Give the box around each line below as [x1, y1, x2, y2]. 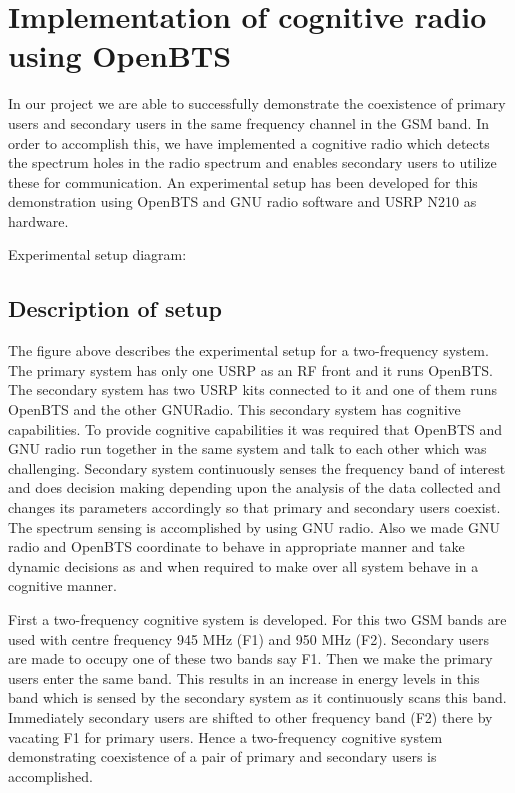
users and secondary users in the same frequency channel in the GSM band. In [8, 112, 489, 133]
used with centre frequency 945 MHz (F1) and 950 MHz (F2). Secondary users [8, 628, 490, 649]
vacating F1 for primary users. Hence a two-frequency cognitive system [8, 726, 443, 747]
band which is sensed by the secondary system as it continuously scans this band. [8, 687, 507, 708]
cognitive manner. [8, 575, 117, 596]
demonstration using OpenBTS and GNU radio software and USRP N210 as [8, 191, 477, 212]
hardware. [8, 210, 69, 231]
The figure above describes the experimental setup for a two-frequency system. [8, 340, 489, 361]
